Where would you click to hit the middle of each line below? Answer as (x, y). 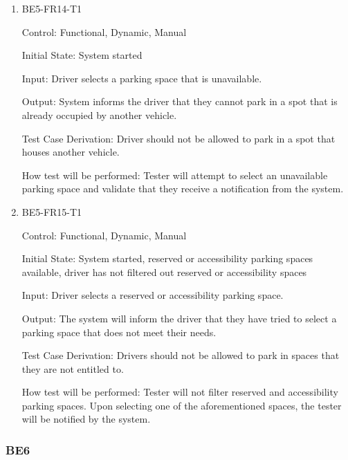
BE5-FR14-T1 (52, 8)
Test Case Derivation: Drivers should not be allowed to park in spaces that (181, 355)
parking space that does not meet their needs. (119, 332)
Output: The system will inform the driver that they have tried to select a (179, 318)
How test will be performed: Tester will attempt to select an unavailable (175, 175)
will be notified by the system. (86, 419)
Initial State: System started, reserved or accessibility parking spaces (167, 258)
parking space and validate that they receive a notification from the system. (183, 188)
